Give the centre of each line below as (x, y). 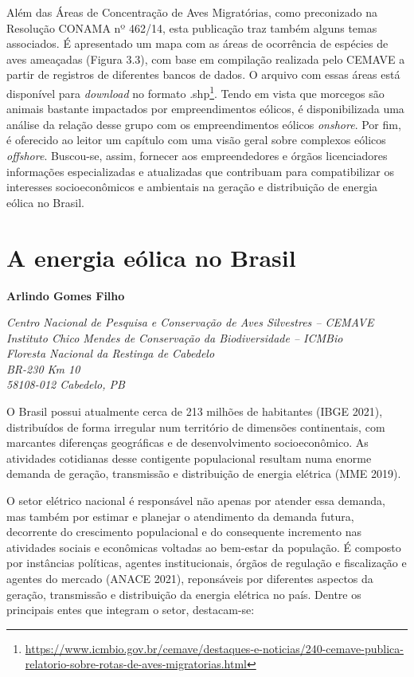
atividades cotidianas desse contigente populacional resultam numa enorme (189, 458)
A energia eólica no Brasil (151, 257)
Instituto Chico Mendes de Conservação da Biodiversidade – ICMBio (175, 337)
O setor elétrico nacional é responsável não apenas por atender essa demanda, (196, 501)
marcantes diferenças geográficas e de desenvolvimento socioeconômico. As (187, 442)
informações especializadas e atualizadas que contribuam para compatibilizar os (201, 171)
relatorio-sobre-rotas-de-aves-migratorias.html (136, 664)
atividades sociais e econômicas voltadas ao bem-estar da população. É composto (204, 547)
